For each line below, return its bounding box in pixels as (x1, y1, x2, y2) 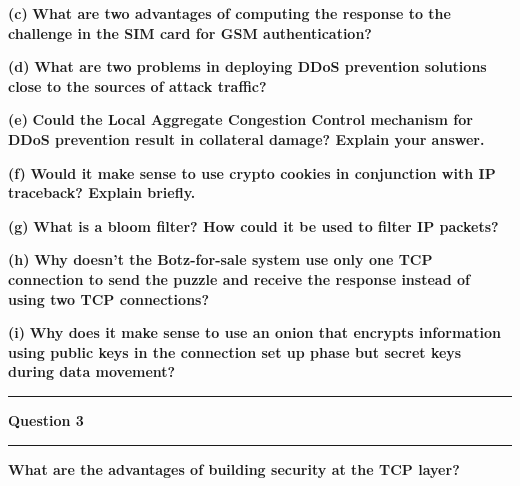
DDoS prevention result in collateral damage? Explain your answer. (8, 128, 485, 149)
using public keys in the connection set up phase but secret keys (8, 341, 462, 362)
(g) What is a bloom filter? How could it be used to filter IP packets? (8, 215, 499, 236)
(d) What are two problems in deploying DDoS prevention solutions (8, 56, 487, 77)
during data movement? (8, 361, 176, 382)
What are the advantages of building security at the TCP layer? (8, 458, 460, 479)
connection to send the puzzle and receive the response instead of (8, 268, 470, 289)
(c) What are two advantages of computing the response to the (8, 3, 451, 23)
